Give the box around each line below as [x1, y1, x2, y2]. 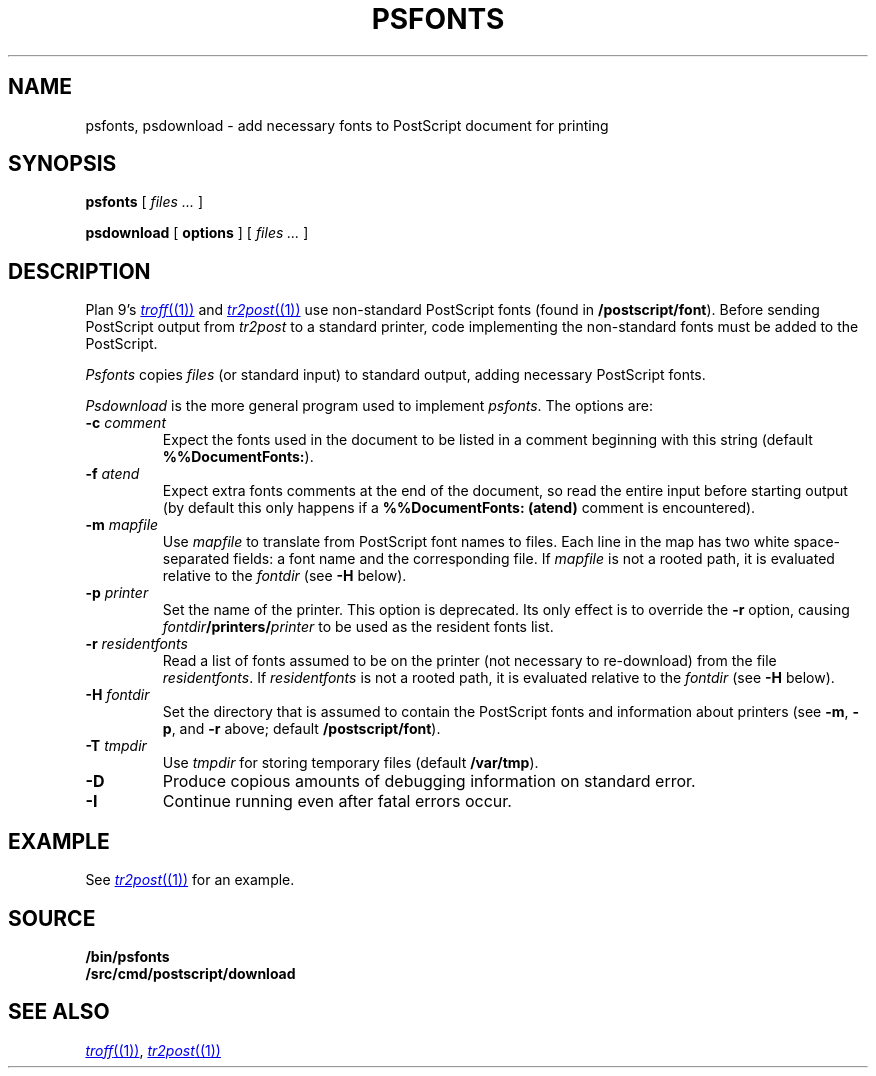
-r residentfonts [85, 635, 188, 653]
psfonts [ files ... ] [85, 193, 204, 211]
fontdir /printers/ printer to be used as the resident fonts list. [162, 618, 554, 636]
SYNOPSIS [8, 151, 117, 177]
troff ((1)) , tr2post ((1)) [85, 1041, 221, 1059]
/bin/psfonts [85, 947, 170, 965]
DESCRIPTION [8, 258, 151, 284]
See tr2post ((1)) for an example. [85, 871, 295, 889]
